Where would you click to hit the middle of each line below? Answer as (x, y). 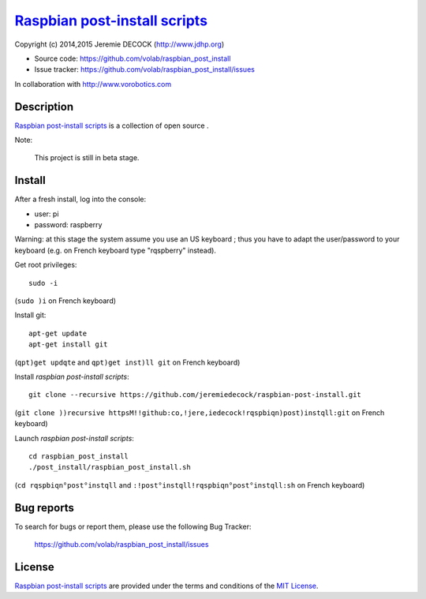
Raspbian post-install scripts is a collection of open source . (112, 125)
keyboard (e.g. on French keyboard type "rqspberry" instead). (116, 250)
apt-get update (58, 333)
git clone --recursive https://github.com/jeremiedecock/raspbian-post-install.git (195, 395)
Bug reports (45, 508)
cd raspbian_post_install (79, 456)
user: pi (47, 214)
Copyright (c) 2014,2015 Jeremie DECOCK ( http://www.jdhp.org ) (120, 44)
